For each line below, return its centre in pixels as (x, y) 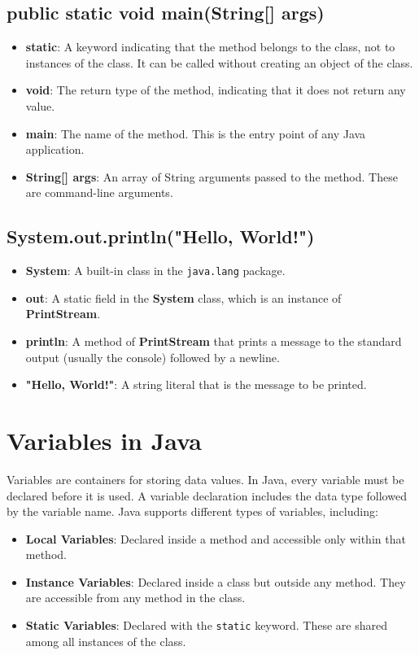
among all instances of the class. (106, 641)
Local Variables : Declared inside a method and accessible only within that (216, 538)
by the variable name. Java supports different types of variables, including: (192, 511)
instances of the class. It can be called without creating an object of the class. (219, 62)
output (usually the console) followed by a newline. (153, 357)
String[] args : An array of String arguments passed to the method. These (212, 176)
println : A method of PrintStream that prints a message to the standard (214, 341)
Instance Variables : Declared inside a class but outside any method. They (216, 581)
